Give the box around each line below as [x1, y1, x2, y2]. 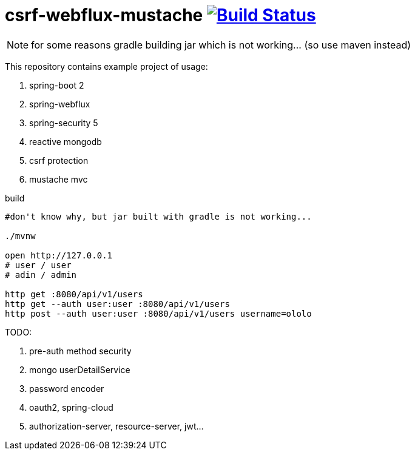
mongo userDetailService [29, 364, 130, 375]
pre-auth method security [29, 345, 132, 356]
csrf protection [29, 155, 89, 166]
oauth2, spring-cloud [29, 402, 113, 413]
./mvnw [5, 231, 36, 241]
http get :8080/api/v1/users [5, 289, 143, 299]
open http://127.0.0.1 [5, 250, 113, 260]
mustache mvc [29, 174, 88, 184]
